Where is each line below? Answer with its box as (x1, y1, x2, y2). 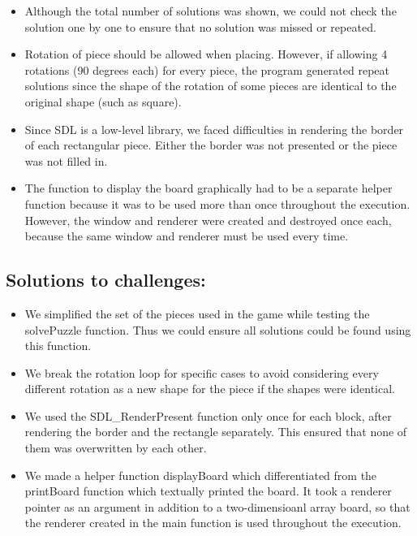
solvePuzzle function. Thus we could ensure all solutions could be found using (24, 321, 411, 338)
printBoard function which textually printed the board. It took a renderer (24, 482, 392, 499)
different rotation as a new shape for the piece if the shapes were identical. (24, 380, 395, 397)
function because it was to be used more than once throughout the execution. (24, 195, 411, 212)
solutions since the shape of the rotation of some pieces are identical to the (24, 77, 397, 94)
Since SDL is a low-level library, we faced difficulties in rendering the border (24, 120, 404, 137)
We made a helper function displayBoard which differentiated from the (24, 466, 377, 483)
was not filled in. (24, 152, 108, 169)
